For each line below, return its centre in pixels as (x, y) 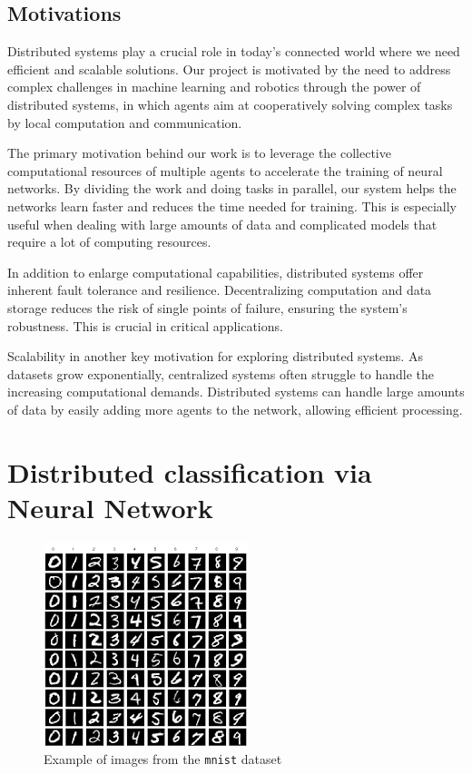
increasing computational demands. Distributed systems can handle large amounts (236, 392)
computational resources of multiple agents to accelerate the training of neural (225, 170)
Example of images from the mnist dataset (163, 759)
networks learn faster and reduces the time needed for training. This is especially (232, 206)
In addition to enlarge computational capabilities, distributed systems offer (216, 272)
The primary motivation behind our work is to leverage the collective (199, 153)
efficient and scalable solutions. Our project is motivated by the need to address (229, 69)
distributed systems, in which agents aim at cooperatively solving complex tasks (230, 104)
